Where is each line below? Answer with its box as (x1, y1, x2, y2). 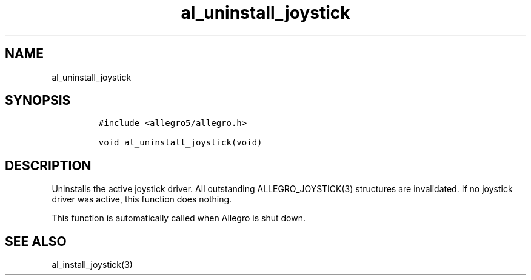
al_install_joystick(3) (52, 259, 133, 270)
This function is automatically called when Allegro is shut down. (52, 213, 306, 224)
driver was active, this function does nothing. (52, 194, 232, 205)
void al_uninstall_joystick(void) (98, 138, 262, 148)
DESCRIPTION (5, 158, 92, 173)
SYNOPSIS (5, 93, 71, 108)
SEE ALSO (5, 233, 67, 249)
